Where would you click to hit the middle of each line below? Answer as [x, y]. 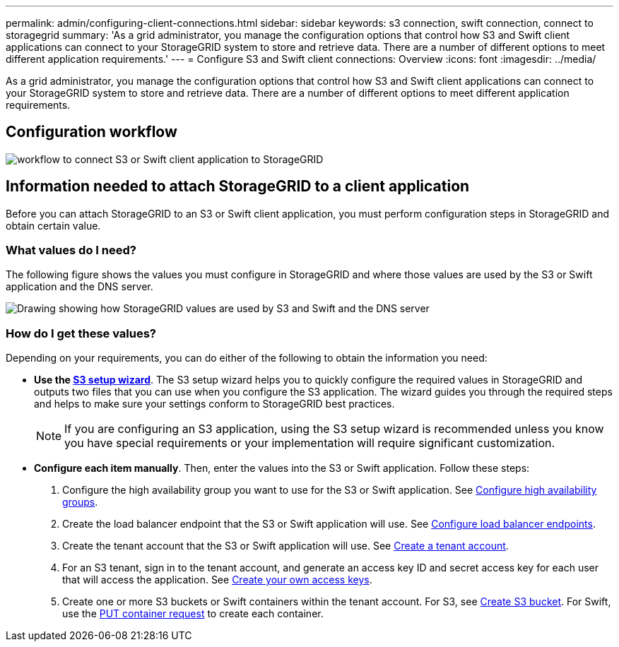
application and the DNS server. [79, 287]
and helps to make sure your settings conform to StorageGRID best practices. [214, 404]
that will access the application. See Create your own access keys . [217, 580]
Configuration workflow [92, 132]
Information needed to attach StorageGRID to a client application [238, 186]
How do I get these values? [81, 333]
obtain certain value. [53, 225]
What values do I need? [71, 250]
